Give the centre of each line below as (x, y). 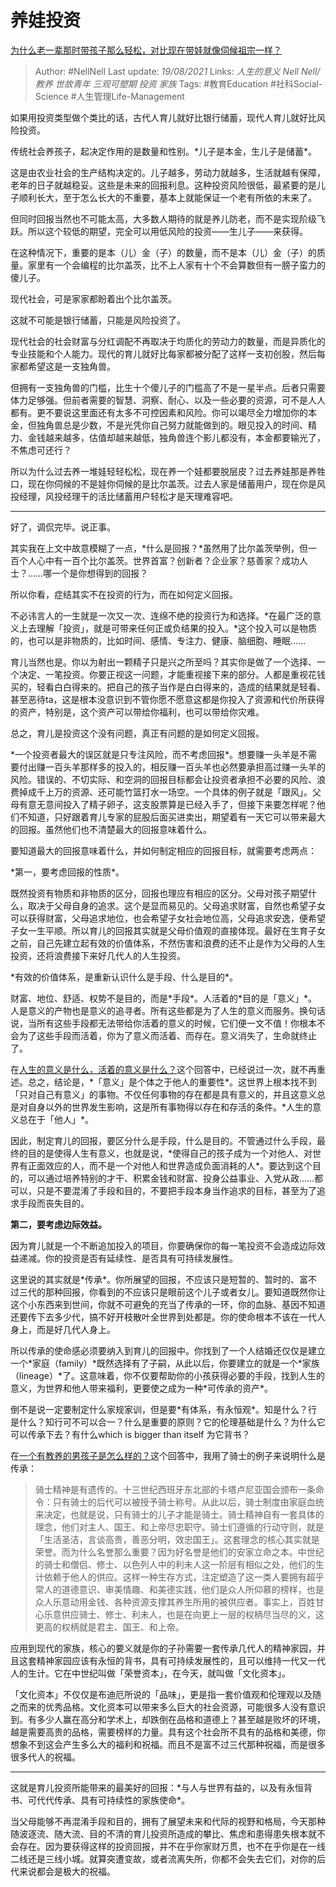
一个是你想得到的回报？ (100, 573)
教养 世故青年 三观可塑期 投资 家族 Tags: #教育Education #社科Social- (178, 83)
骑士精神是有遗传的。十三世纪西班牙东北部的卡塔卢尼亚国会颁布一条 (175, 1489)
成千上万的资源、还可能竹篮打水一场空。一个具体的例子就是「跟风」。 (170, 792)
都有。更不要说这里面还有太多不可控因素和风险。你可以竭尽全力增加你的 (159, 412)
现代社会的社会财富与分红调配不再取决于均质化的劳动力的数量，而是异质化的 (168, 341)
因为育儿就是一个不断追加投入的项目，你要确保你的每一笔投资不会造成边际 (163, 1245)
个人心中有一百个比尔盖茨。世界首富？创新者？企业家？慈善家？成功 (159, 560)
